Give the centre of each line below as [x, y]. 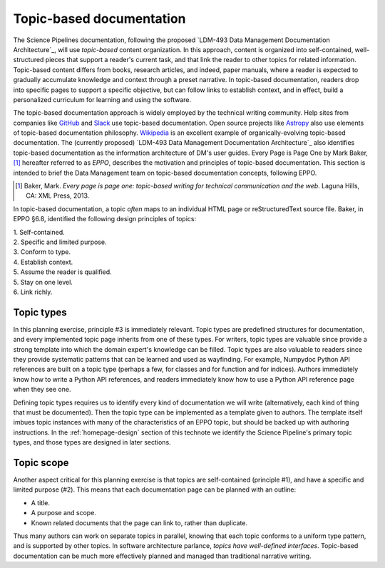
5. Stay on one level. [43, 282]
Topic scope [41, 463]
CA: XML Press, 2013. [58, 196]
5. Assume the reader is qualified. [62, 272]
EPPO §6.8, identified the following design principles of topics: [104, 219]
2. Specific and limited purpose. [60, 242]
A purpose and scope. [63, 513]
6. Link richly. [33, 292]
